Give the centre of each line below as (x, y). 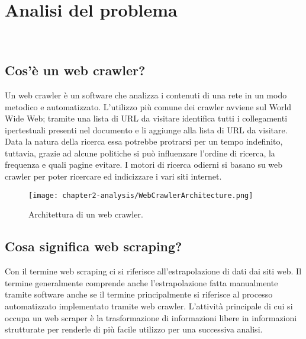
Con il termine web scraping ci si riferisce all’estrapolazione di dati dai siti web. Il (153, 271)
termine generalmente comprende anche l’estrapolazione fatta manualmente (141, 282)
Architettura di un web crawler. (86, 214)
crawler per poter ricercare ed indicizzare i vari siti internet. (113, 176)
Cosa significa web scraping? (94, 246)
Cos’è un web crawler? (75, 70)
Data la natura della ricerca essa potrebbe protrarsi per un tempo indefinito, (144, 141)
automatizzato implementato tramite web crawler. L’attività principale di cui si (149, 306)
